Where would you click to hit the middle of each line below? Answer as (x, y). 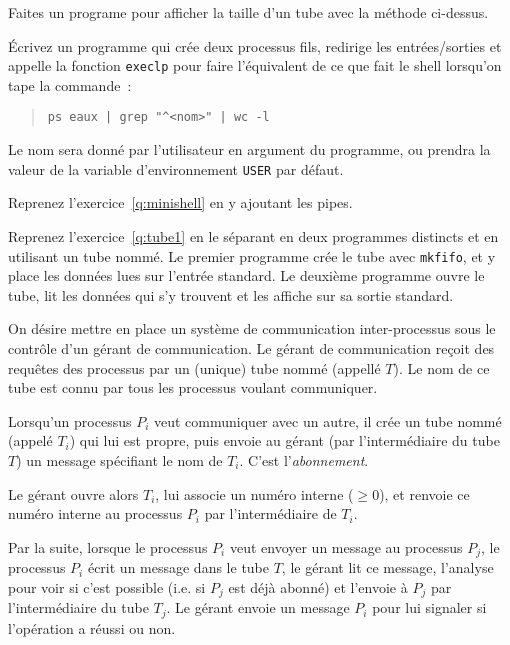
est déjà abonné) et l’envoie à (318, 586)
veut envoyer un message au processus (346, 546)
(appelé (30, 440)
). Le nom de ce (441, 367)
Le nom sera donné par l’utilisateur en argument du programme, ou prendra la (249, 149)
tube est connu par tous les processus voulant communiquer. (193, 387)
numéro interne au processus (95, 513)
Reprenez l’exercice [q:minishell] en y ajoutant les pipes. (180, 202)
